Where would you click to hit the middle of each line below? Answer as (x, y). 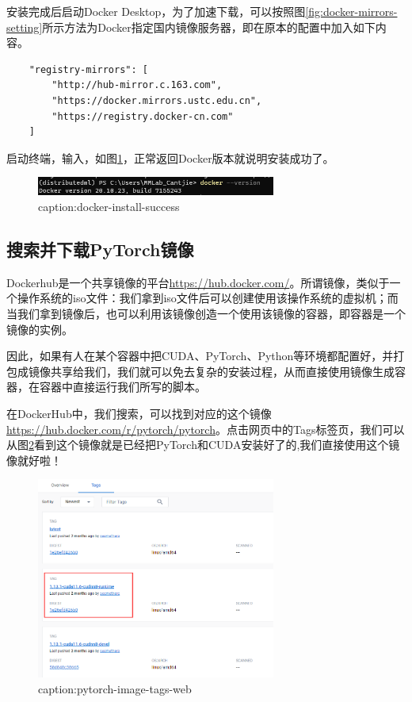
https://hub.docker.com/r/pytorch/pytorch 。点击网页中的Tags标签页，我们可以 (206, 429)
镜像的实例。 (40, 329)
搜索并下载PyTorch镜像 (100, 249)
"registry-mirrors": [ (88, 69)
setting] (25, 27)
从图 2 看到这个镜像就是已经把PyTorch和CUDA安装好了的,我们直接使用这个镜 (203, 445)
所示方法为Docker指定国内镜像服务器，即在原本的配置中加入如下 (209, 27)
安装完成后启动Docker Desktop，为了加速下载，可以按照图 (156, 11)
